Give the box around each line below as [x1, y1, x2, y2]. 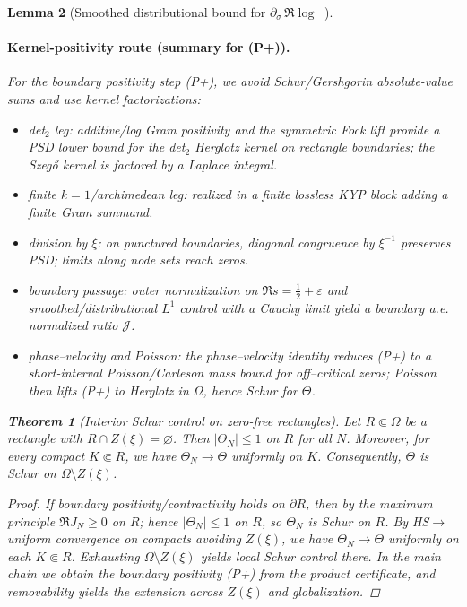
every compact [7, 446, 85, 464]
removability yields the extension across [7, 581, 223, 600]
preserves [400, 232, 451, 251]
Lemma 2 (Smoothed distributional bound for [7, 3, 266, 21]
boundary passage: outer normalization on [28, 280, 258, 299]
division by [28, 232, 88, 251]
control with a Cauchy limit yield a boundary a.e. [179, 298, 449, 317]
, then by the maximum [306, 493, 433, 512]
